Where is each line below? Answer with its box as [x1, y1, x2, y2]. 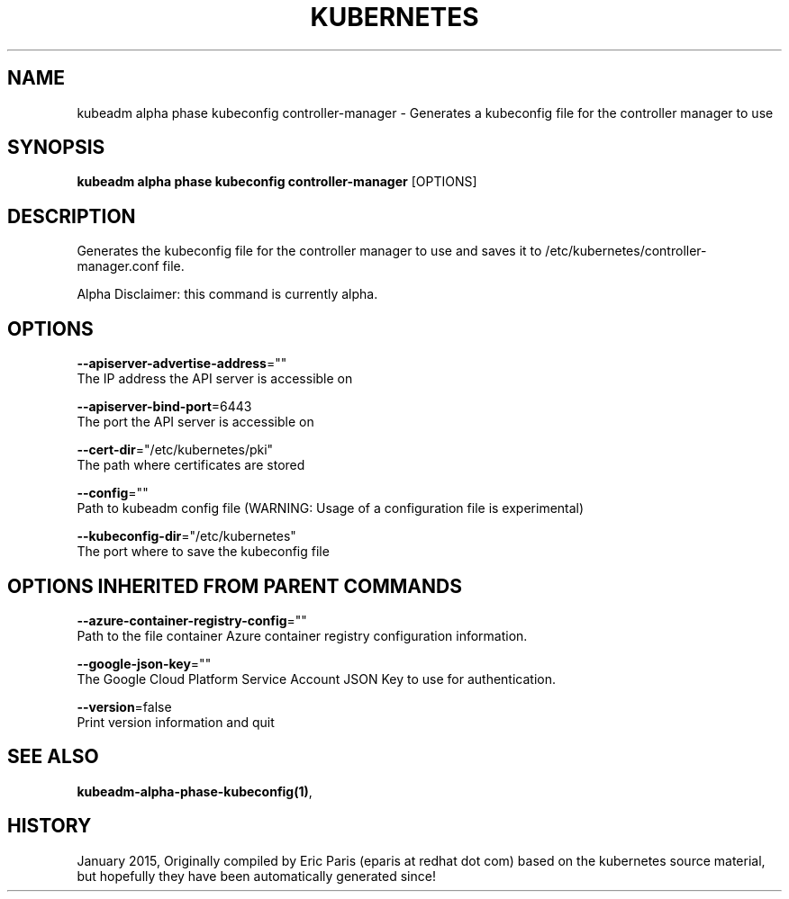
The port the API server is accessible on [77, 414, 314, 430]
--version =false [77, 698, 172, 715]
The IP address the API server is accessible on [77, 371, 353, 387]
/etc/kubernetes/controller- [545, 243, 707, 259]
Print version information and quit [77, 714, 275, 730]
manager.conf [77, 258, 159, 274]
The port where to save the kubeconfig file [77, 544, 330, 560]
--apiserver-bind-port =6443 [77, 399, 252, 415]
